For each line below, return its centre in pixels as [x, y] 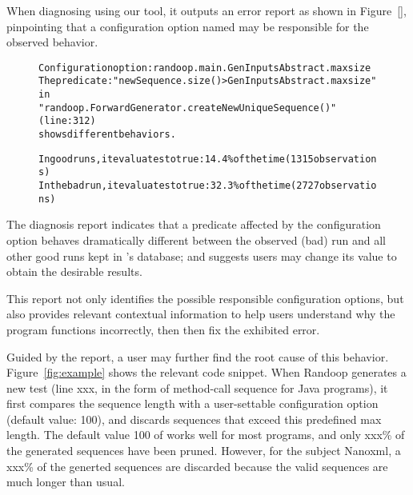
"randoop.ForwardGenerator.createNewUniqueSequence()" [188, 108]
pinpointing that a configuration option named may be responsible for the [188, 26]
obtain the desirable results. [74, 271]
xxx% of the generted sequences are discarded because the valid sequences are [197, 466]
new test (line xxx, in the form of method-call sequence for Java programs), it [197, 387]
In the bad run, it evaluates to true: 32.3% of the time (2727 [179, 186]
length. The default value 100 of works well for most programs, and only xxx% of [206, 435]
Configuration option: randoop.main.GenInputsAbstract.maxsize [205, 68]
